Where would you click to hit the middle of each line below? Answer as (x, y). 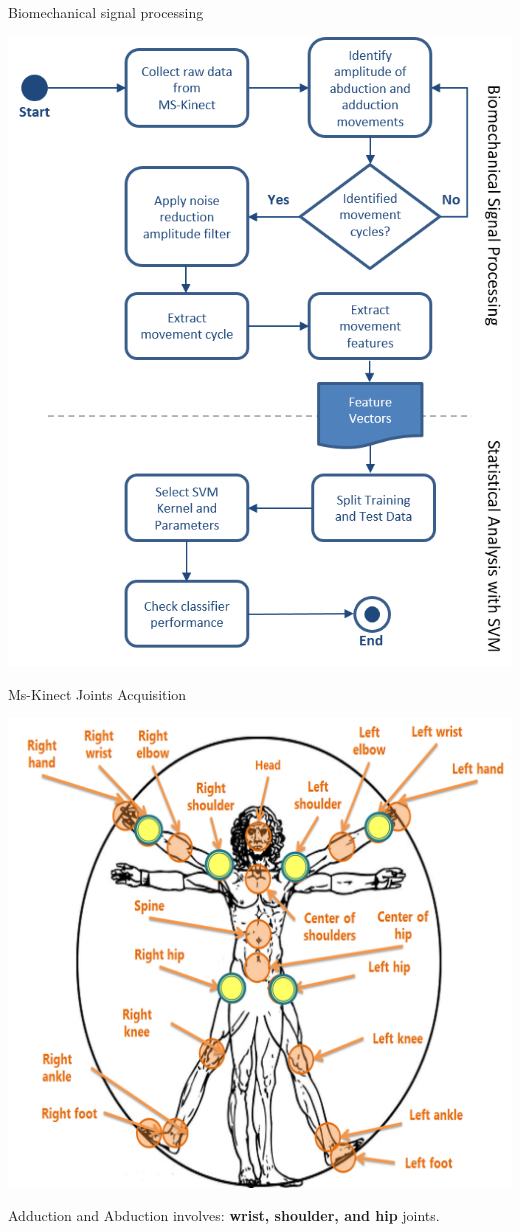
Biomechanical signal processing (106, 12)
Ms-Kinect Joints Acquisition (97, 693)
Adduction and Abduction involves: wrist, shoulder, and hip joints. (224, 1215)
